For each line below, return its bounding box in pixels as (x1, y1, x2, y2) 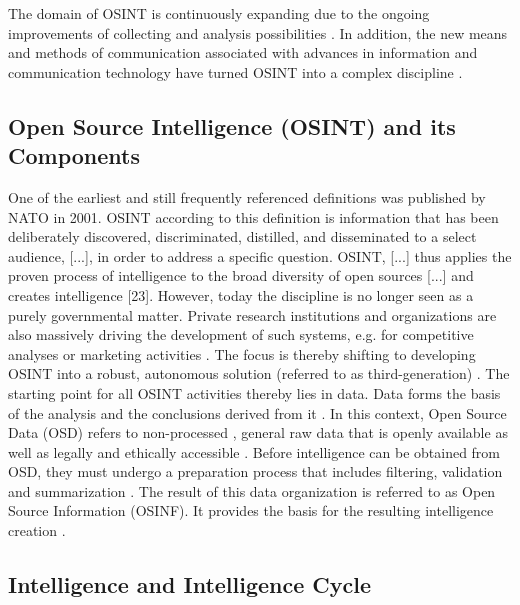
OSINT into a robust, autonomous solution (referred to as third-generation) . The (8, 363, 510, 384)
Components (8, 140, 140, 171)
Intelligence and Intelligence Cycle (8, 569, 372, 600)
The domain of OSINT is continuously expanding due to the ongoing (8, 3, 430, 23)
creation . (8, 520, 66, 541)
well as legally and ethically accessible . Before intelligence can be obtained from (8, 441, 501, 462)
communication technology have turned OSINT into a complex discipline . (8, 61, 463, 82)
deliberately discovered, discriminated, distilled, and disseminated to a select (8, 226, 477, 247)
